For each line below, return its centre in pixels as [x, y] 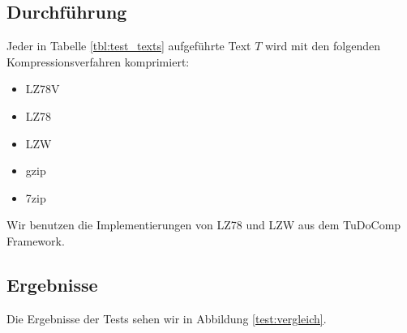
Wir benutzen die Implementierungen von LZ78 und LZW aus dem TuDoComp [204, 225]
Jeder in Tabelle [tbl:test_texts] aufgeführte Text [129, 46]
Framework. [36, 240]
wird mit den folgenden [322, 46]
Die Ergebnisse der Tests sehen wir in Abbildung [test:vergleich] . [167, 318]
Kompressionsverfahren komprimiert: [98, 61]
